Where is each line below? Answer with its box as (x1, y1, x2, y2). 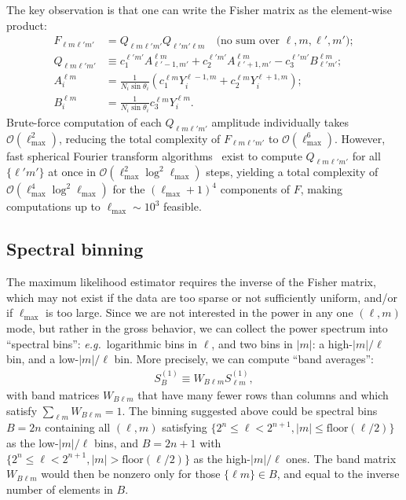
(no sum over (216, 35, 280, 47)
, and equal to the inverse (276, 465, 400, 482)
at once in (48, 164, 96, 180)
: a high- (312, 335, 353, 351)
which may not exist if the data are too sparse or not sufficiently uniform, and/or (6, 289, 397, 305)
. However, (335, 130, 386, 146)
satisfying (162, 419, 207, 436)
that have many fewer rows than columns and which (137, 387, 389, 403)
